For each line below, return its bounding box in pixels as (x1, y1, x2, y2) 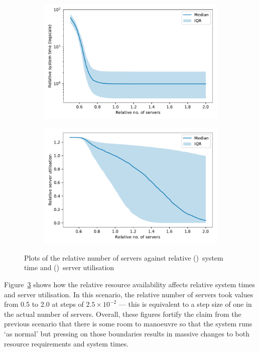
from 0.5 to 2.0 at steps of (4, 299, 84, 309)
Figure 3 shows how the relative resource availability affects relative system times (4, 279, 255, 290)
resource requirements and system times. (4, 338, 129, 348)
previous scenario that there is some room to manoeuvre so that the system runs (4, 318, 252, 329)
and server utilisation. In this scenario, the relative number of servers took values (4, 289, 253, 299)
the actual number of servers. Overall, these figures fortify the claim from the (4, 308, 241, 319)
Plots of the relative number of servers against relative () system (24, 252, 223, 263)
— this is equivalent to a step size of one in (118, 299, 252, 309)
